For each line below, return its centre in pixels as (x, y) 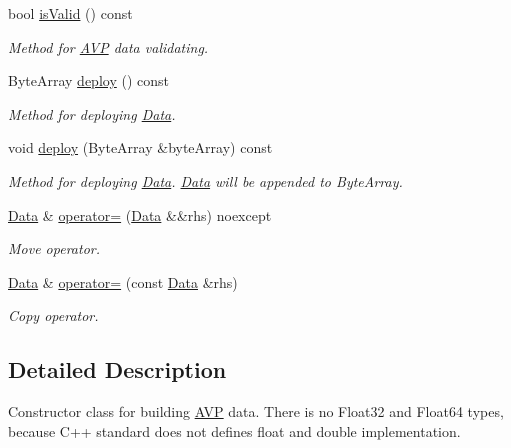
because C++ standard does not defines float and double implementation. (234, 430)
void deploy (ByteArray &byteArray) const (140, 147)
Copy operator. (53, 315)
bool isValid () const (70, 13)
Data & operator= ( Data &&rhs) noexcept (140, 214)
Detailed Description (117, 369)
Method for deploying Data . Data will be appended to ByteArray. (205, 180)
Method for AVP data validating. (108, 46)
